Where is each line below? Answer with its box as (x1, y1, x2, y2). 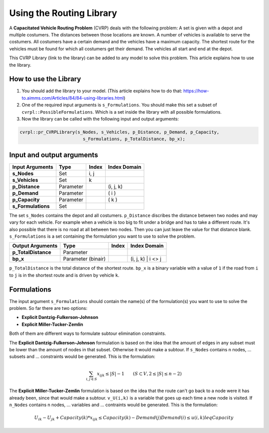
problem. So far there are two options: (9, 305, 88, 311)
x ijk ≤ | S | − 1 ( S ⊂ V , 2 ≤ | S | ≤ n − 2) (97, 371, 182, 378)
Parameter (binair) (63, 256, 106, 263)
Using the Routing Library (9, 7, 117, 18)
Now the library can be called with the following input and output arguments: (21, 116, 179, 122)
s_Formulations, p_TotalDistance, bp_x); (82, 136, 185, 142)
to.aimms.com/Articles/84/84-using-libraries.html (21, 95, 124, 101)
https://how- (183, 88, 209, 94)
